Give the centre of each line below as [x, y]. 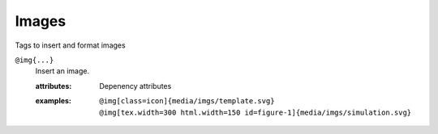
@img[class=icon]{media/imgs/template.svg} [187, 101]
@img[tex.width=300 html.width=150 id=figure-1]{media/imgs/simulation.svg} [255, 112]
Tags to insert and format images [70, 45]
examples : [54, 101]
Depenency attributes [135, 86]
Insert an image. [62, 71]
